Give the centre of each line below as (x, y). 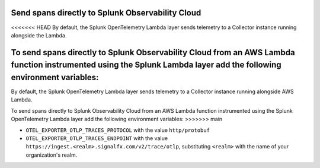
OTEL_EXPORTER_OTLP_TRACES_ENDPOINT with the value (97, 138)
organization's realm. (52, 155)
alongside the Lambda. (39, 35)
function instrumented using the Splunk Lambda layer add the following (146, 65)
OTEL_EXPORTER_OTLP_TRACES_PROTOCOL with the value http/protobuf (118, 130)
